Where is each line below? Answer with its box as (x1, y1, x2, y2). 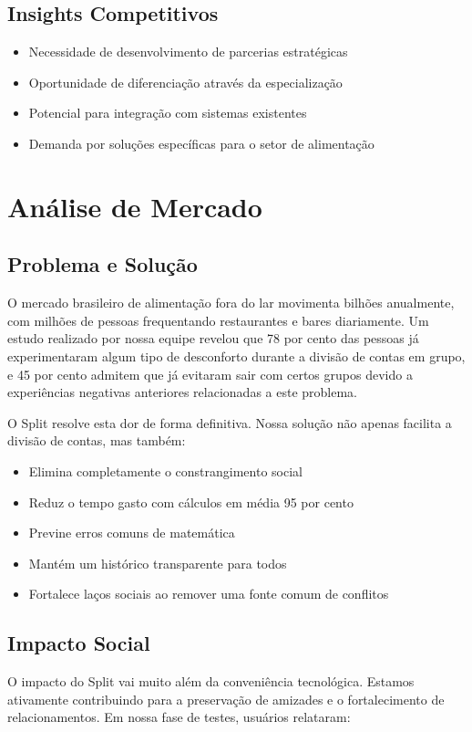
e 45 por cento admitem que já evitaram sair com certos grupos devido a (7, 364, 413, 383)
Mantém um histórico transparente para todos (28, 553, 287, 572)
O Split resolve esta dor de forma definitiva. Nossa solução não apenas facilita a (7, 413, 452, 432)
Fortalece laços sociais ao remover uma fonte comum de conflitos (28, 584, 389, 603)
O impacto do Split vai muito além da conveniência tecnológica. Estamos (7, 672, 415, 691)
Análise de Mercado (7, 187, 262, 225)
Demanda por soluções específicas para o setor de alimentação (28, 133, 375, 152)
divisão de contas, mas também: (7, 431, 186, 450)
